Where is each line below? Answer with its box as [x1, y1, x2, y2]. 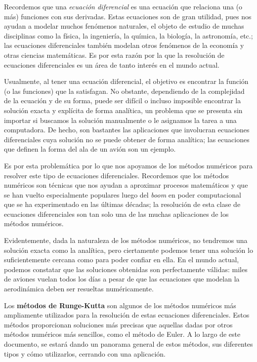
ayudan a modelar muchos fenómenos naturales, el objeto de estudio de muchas [4, 21, 244, 31]
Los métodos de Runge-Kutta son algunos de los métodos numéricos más [4, 300, 236, 310]
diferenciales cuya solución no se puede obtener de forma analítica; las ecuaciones [4, 134, 250, 144]
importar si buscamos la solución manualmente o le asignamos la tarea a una [4, 115, 237, 125]
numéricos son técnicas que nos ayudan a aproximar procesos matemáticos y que [4, 180, 248, 190]
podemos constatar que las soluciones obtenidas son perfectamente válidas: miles [4, 264, 248, 274]
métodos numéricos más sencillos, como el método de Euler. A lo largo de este [4, 329, 241, 339]
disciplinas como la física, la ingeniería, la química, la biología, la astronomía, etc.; [4, 30, 253, 40]
